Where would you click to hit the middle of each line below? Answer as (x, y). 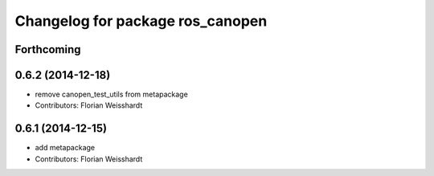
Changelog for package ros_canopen (141, 21)
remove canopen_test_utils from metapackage (111, 94)
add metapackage (65, 148)
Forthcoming (48, 49)
